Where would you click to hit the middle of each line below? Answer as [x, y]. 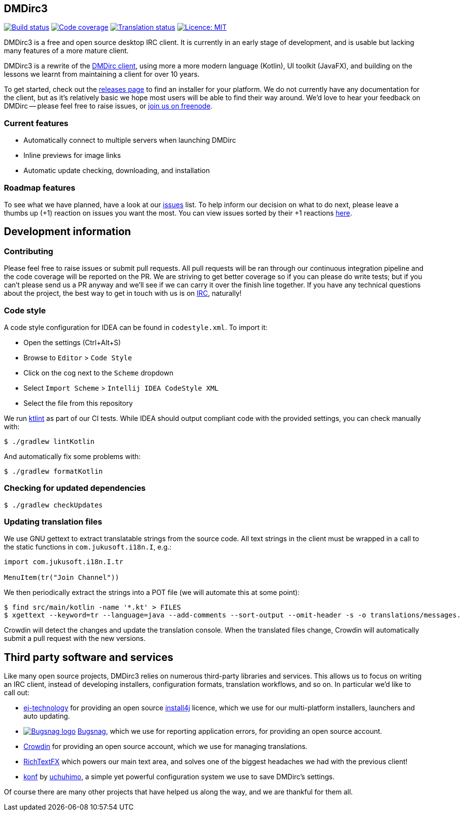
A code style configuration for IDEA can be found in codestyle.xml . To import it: [136, 327]
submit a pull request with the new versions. [75, 639]
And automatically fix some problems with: [72, 456]
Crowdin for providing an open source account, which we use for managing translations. [166, 747]
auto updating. [47, 716]
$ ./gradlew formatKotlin [53, 471]
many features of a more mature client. [66, 51]
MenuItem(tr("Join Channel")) [62, 578]
